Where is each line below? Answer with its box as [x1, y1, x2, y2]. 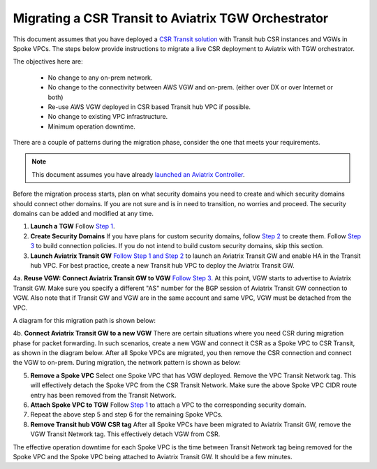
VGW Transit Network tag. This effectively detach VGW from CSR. [30, 430, 221, 438]
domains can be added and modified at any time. [13, 210, 154, 218]
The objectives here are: [13, 57, 83, 66]
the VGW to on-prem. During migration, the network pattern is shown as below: [13, 359, 241, 367]
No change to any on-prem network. [47, 73, 153, 82]
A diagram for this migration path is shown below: [13, 316, 156, 324]
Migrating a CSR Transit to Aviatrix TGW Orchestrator [13, 10, 328, 26]
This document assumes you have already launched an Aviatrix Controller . [31, 170, 245, 178]
